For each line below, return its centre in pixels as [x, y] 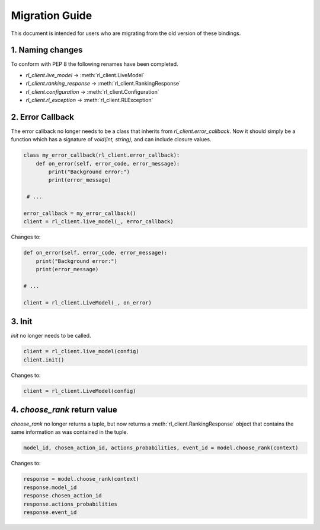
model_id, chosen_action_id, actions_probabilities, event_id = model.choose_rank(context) [161, 448]
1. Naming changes [47, 50]
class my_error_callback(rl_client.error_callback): [102, 155]
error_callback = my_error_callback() [80, 213]
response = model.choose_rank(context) [81, 479]
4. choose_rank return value [64, 410]
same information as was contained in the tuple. [70, 432]
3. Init [22, 321]
